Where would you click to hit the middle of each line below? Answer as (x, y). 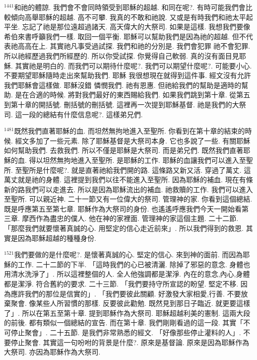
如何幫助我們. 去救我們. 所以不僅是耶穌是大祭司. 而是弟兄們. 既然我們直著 (124, 150)
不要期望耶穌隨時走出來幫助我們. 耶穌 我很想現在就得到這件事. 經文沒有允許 (128, 75)
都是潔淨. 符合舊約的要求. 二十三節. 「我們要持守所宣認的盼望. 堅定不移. (121, 284)
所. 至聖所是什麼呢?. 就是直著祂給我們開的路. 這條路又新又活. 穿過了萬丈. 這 (128, 170)
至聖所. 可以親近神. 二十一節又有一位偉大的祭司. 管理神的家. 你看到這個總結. (128, 199)
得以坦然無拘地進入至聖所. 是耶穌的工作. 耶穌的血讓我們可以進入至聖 (141, 160)
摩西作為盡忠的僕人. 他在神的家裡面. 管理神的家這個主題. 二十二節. (130, 218)
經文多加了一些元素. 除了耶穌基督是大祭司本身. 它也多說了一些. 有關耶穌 (133, 140)
